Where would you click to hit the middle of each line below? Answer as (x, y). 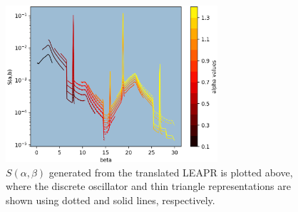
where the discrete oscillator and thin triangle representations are (148, 186)
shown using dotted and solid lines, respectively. (111, 200)
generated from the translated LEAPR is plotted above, (171, 172)
